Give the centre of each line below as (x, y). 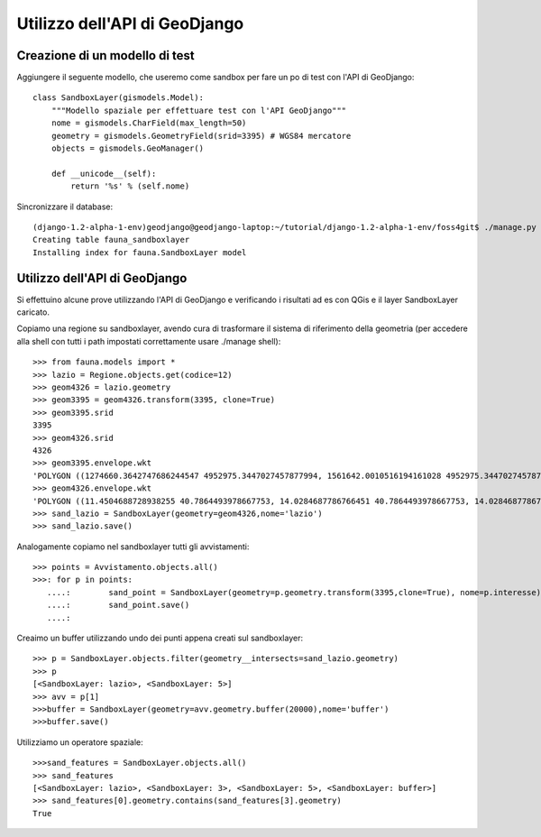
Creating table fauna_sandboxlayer (111, 240)
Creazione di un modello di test (106, 55)
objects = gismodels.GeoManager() (128, 148)
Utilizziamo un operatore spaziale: (80, 742)
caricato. (33, 312)
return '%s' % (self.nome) (130, 186)
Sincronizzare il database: (65, 207)
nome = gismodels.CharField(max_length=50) (149, 123)
